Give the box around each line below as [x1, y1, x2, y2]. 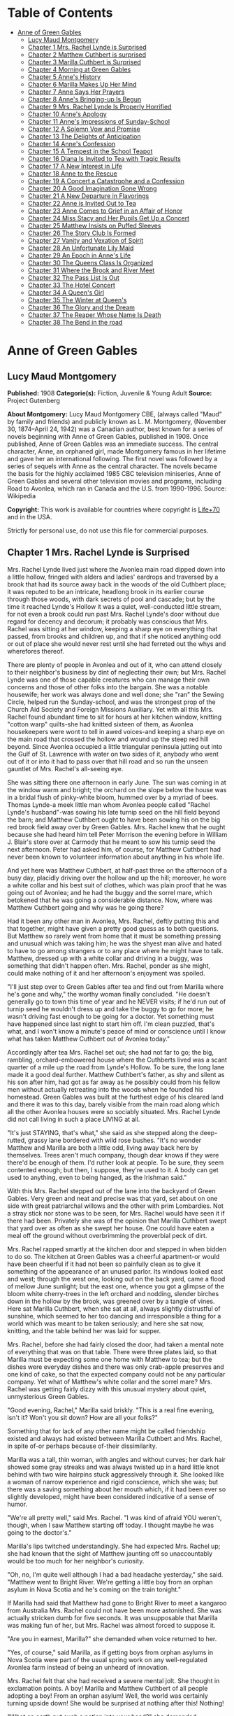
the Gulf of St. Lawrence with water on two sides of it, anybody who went [7, 750, 219, 758]
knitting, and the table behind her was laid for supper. [7, 1326, 161, 1335]
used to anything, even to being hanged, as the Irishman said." [7, 1173, 187, 1181]
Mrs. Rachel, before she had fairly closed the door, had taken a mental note [7, 1340, 224, 1349]
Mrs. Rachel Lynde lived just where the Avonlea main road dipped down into [7, 565, 226, 573]
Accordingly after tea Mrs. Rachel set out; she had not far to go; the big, [7, 1048, 214, 1056]
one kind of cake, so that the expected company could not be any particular [7, 1370, 226, 1378]
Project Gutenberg [7, 396, 61, 405]
